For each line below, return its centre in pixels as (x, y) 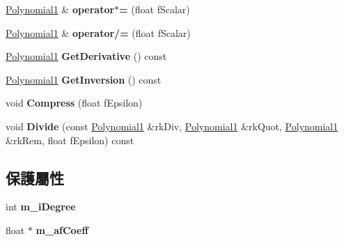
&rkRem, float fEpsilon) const (70, 140)
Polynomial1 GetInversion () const (84, 79)
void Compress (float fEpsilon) (74, 103)
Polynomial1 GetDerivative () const (86, 56)
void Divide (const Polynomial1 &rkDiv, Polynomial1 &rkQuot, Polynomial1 (172, 126)
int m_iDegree (41, 207)
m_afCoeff (62, 230)
